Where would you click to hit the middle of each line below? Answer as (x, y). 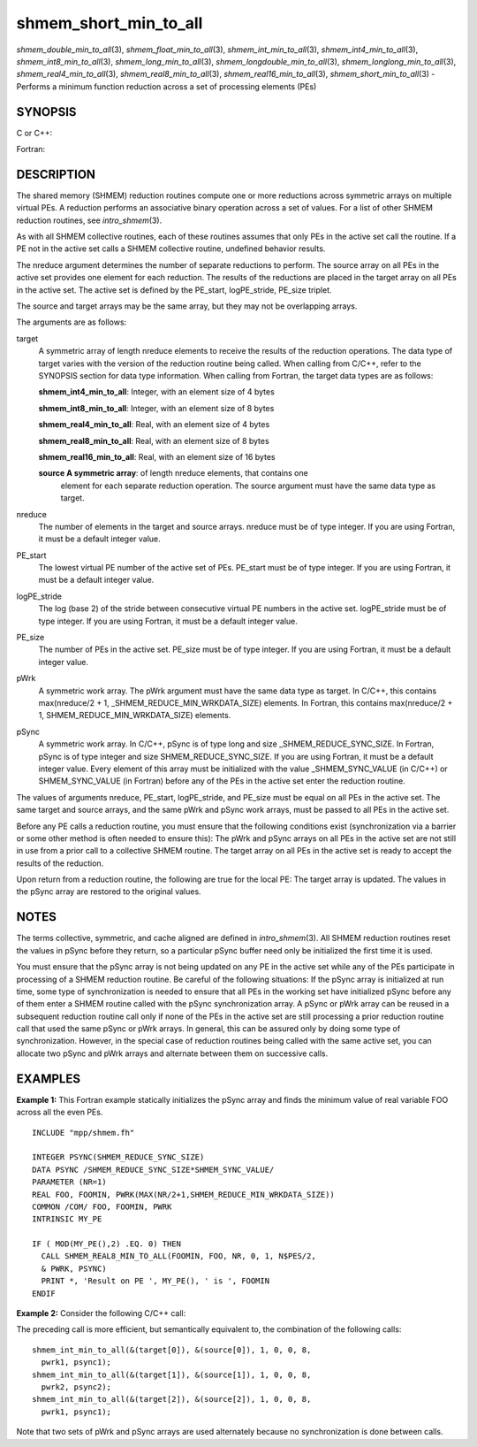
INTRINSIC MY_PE (67, 1219)
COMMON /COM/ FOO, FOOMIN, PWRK (102, 1206)
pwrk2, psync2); (76, 1387)
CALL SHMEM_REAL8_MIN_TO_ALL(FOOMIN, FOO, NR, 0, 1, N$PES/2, (179, 1256)
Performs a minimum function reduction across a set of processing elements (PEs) (167, 86)
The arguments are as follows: (72, 322)
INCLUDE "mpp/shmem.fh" (83, 1133)
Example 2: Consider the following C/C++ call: (101, 1313)
